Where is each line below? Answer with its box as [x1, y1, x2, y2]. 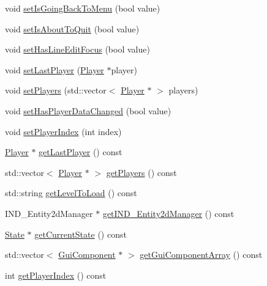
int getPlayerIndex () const [5, 268, 107, 281]
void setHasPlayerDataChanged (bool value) [5, 104, 171, 117]
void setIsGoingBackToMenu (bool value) [5, 2, 160, 14]
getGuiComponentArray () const [140, 248, 263, 261]
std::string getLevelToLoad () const [5, 186, 137, 199]
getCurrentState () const [34, 227, 127, 240]
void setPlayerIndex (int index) [5, 125, 122, 137]
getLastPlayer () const [39, 145, 122, 158]
